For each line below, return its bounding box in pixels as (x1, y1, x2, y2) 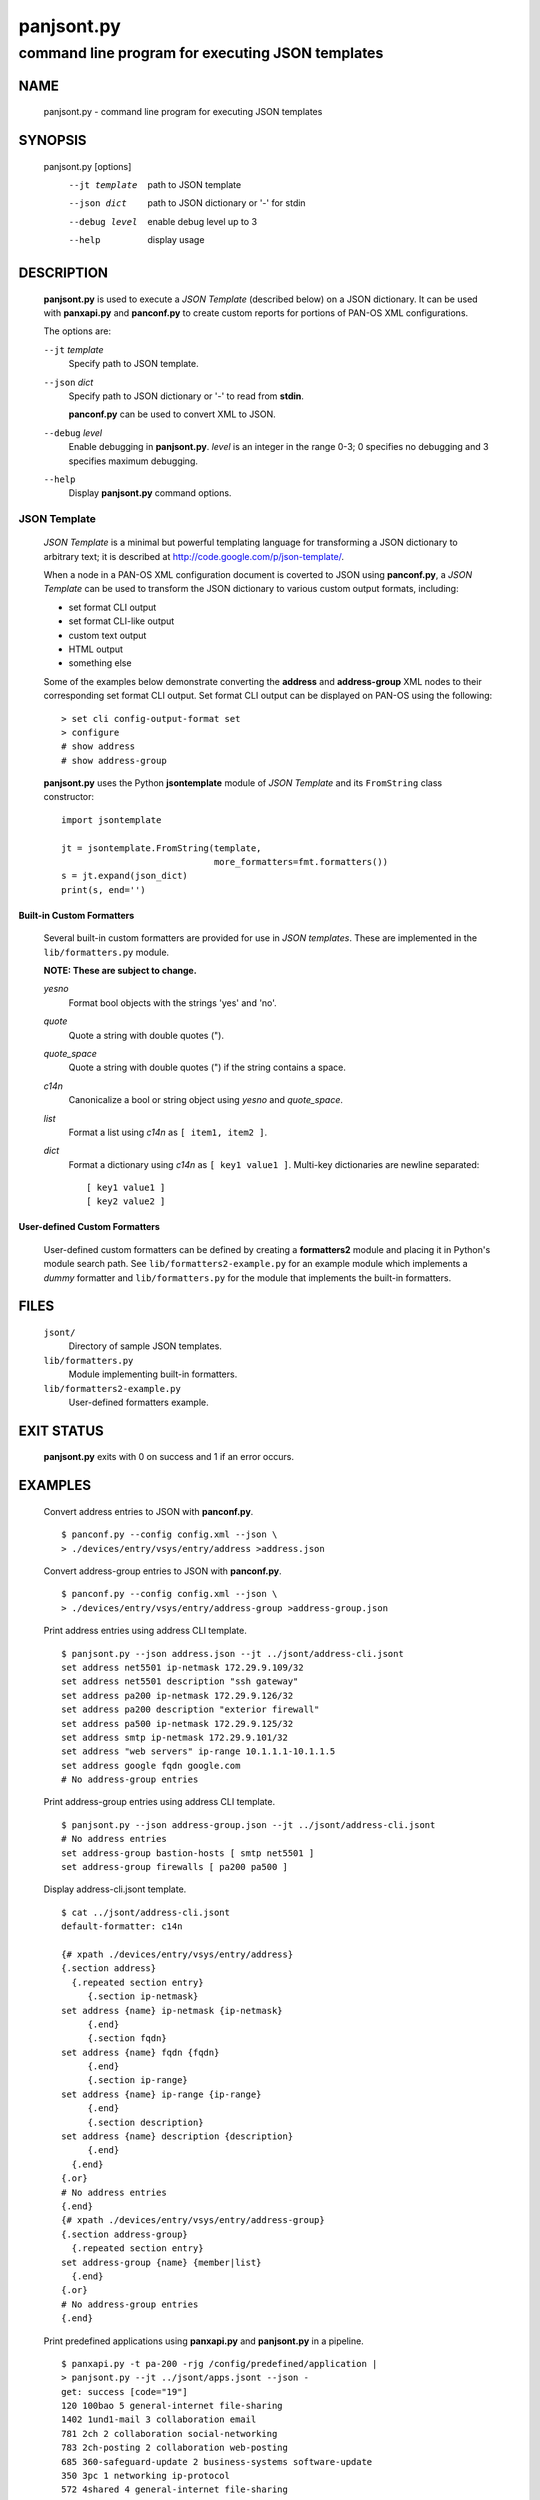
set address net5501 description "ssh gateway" (61, 1676, 299, 1687)
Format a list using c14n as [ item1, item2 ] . (68, 1126, 268, 1138)
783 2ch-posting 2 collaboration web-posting (61, 2442, 289, 2454)
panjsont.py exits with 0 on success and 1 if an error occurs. (43, 1451, 295, 1463)
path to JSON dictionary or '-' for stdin (147, 197, 306, 209)
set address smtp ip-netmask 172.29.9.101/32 (61, 1731, 289, 1743)
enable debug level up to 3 (147, 215, 258, 227)
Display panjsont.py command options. (68, 487, 232, 499)
